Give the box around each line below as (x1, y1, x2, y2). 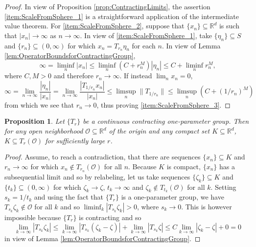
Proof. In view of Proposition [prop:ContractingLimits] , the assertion (4, 1, 210, 11)
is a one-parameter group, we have (121, 192, 224, 202)
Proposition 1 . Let (4, 116, 65, 126)
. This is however (181, 201, 232, 211)
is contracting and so (79, 212, 141, 222)
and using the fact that (34, 192, 103, 202)
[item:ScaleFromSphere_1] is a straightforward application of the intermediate (4, 11, 239, 21)
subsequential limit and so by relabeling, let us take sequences (4, 171, 190, 181)
